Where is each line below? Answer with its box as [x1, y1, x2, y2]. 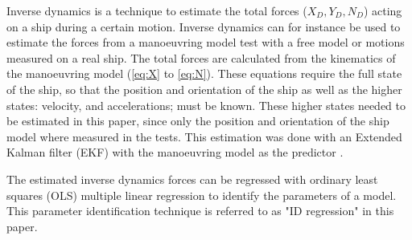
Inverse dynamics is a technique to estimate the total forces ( [6, 2, 307, 18]
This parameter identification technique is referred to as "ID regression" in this [6, 202, 394, 219]
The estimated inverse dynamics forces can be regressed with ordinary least [6, 170, 378, 187]
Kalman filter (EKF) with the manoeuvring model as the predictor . [6, 144, 344, 161]
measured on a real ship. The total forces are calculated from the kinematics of [6, 49, 396, 66]
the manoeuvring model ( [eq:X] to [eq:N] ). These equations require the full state [6, 65, 402, 82]
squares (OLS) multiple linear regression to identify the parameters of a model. [6, 186, 397, 203]
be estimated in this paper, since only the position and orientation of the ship [6, 112, 389, 129]
